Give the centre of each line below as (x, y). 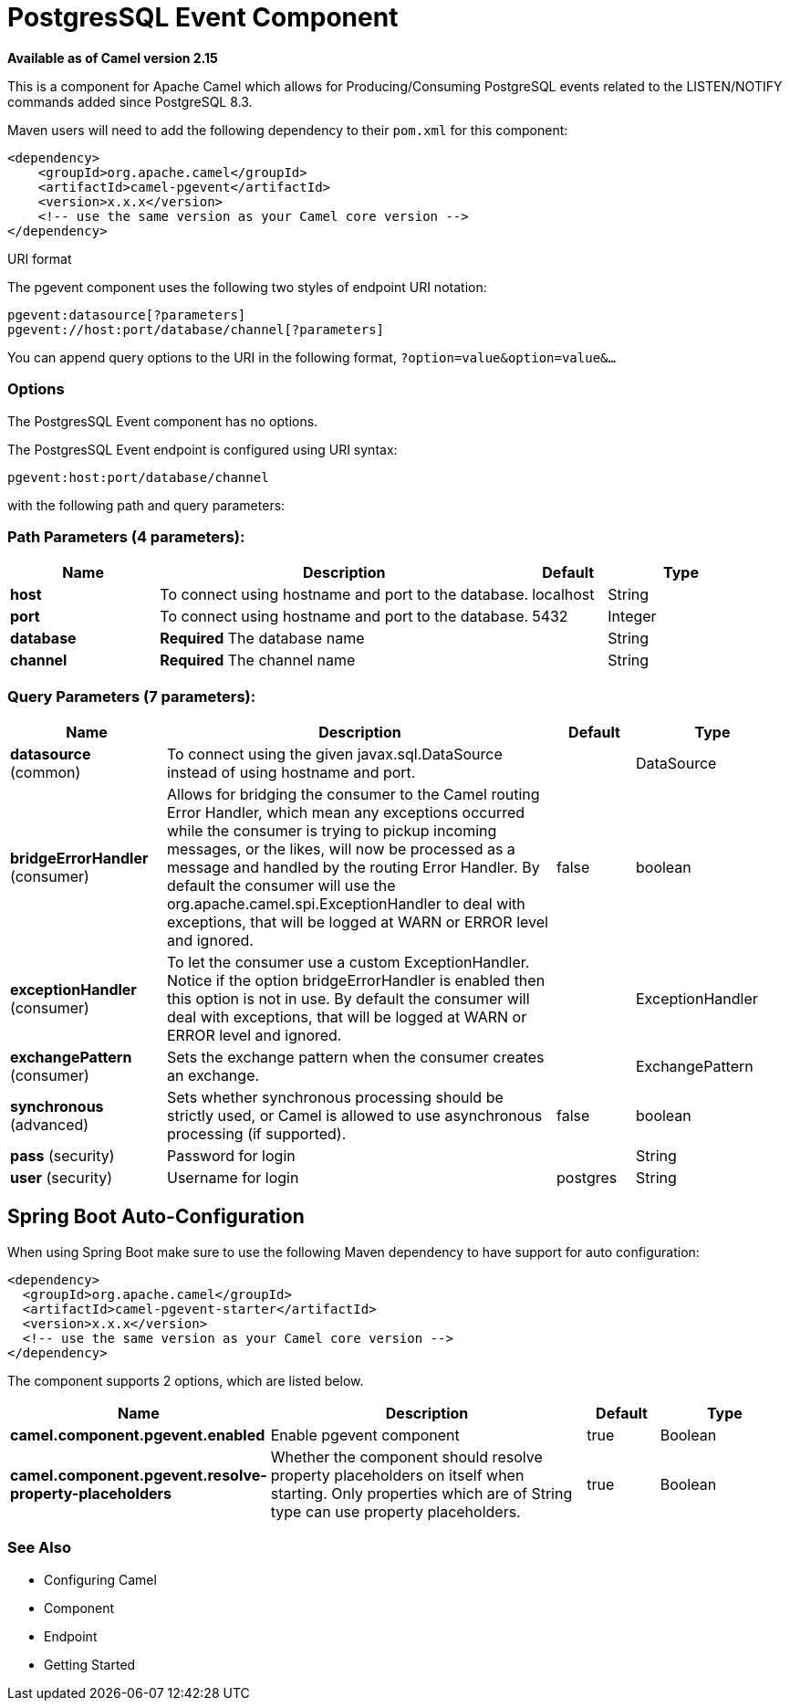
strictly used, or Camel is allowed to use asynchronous (355, 1116)
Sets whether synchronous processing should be (335, 1097)
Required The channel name (258, 660)
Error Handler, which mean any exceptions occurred (346, 812)
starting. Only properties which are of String (421, 1493)
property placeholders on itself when (397, 1475)
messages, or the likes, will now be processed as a (341, 849)
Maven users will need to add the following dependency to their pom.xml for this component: (288, 130)
